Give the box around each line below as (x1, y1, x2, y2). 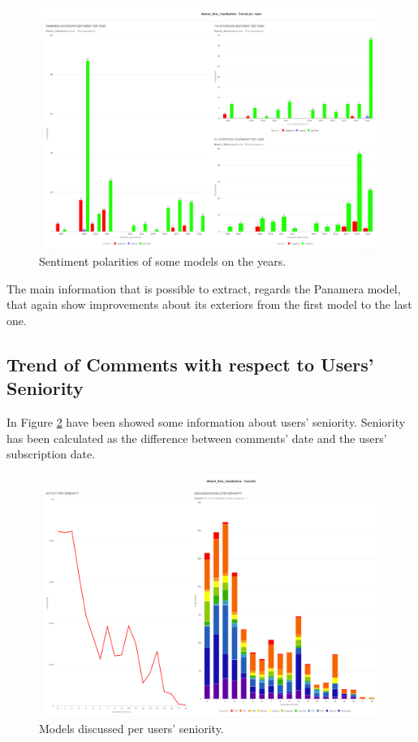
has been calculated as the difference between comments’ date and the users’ (6, 429, 387, 446)
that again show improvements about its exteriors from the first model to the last (6, 296, 412, 313)
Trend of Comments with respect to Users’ (6, 351, 374, 376)
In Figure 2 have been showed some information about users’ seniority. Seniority (6, 413, 406, 430)
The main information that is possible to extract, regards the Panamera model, (6, 280, 401, 297)
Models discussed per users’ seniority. (39, 719, 224, 736)
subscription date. (6, 445, 96, 462)
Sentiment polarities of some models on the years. (39, 252, 287, 269)
